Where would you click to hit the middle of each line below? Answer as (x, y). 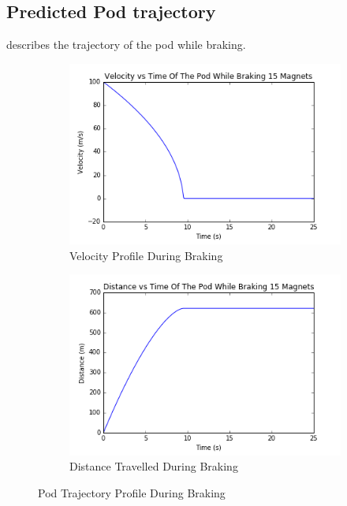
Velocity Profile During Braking (146, 255)
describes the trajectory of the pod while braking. (126, 45)
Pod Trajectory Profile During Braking (132, 492)
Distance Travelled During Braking (154, 466)
